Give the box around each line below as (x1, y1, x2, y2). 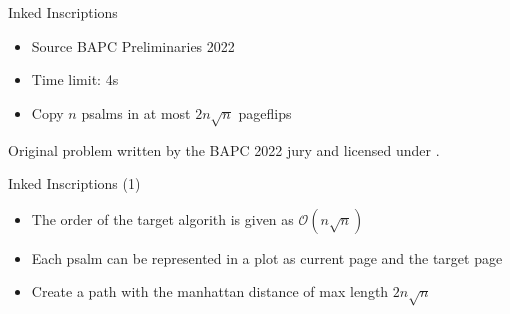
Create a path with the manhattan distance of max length (31, 281, 389, 302)
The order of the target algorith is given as (31, 208, 294, 229)
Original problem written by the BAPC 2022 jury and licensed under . (8, 139, 440, 160)
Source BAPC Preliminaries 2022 (31, 35, 235, 56)
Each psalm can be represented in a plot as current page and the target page (31, 247, 503, 268)
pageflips (238, 102, 292, 123)
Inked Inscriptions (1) (8, 173, 141, 194)
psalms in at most (81, 102, 191, 123)
